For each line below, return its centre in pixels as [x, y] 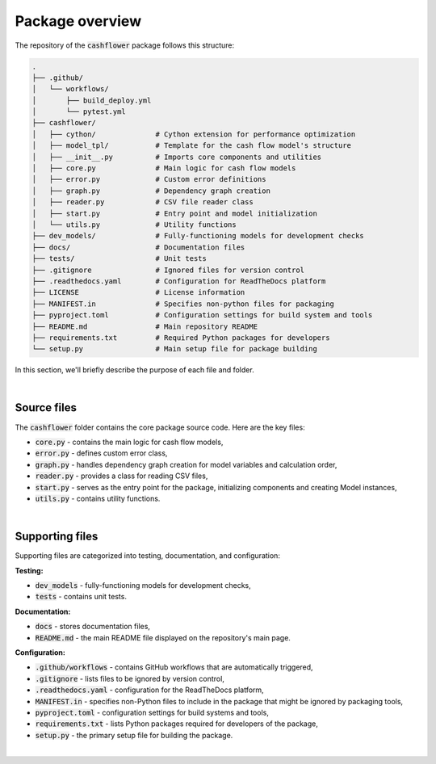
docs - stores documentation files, [93, 627]
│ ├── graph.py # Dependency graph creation [151, 191]
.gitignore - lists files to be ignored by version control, [130, 678]
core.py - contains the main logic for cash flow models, [129, 442]
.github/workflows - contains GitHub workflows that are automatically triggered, [174, 667]
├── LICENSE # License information [138, 292]
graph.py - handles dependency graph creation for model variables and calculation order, [186, 464]
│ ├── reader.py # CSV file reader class [143, 202]
